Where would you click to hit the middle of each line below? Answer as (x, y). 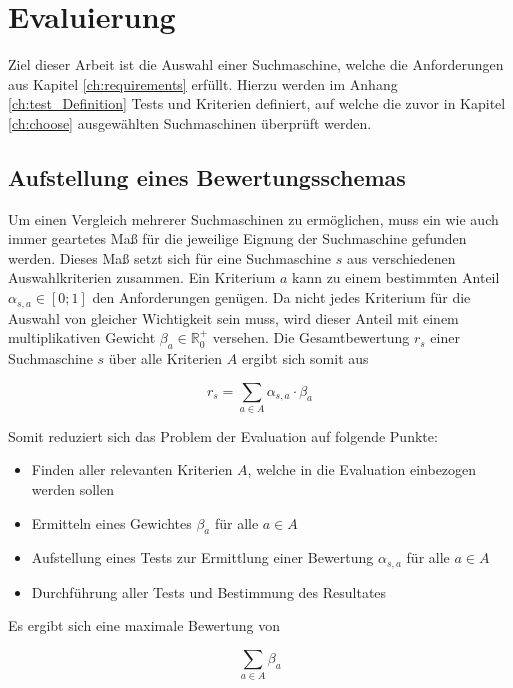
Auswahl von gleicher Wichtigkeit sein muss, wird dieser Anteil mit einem (233, 317)
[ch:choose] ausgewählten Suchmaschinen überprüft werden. (190, 122)
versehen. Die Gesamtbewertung (311, 337)
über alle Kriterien (165, 357)
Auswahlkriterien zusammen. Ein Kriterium (142, 277)
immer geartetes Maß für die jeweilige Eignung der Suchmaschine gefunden (237, 238)
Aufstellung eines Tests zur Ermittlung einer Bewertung (202, 557)
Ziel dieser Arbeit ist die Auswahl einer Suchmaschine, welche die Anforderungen (256, 64)
